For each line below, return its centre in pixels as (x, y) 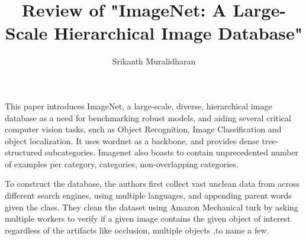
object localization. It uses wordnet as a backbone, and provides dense (132, 140)
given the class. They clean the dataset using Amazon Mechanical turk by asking (152, 207)
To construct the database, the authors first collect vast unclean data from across (152, 184)
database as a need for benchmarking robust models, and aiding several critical (148, 117)
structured (24, 152)
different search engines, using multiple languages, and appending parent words (148, 195)
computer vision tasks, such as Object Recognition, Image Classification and (143, 129)
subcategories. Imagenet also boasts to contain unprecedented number (172, 152)
